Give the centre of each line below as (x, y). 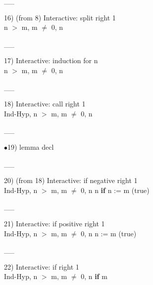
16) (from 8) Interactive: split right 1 (60, 17)
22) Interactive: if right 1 (42, 266)
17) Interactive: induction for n (51, 60)
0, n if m (94, 276)
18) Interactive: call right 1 (45, 104)
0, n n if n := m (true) (115, 190)
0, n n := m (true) (109, 233)
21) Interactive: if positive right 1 (54, 223)
